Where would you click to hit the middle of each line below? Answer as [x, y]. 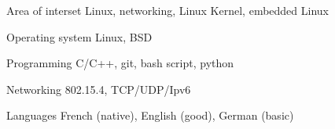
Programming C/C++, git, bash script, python [120, 63]
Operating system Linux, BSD [79, 36]
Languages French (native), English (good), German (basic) [150, 115]
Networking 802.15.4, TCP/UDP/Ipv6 [99, 89]
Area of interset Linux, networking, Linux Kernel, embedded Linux [167, 10]
